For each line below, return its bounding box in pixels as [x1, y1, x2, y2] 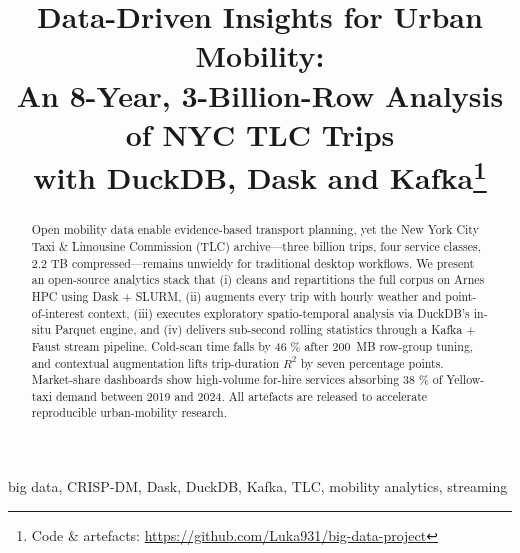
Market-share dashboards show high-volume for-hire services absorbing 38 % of [31, 371, 443, 388]
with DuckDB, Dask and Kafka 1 [33, 152, 487, 198]
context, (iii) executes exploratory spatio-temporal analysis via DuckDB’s [88, 304, 470, 321]
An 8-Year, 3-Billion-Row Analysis [16, 74, 504, 115]
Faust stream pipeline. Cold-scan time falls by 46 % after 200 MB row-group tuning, [31, 337, 474, 354]
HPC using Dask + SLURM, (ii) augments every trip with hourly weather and [31, 287, 442, 304]
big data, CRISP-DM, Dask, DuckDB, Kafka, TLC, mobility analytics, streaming [8, 476, 508, 497]
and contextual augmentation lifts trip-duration [31, 354, 280, 371]
